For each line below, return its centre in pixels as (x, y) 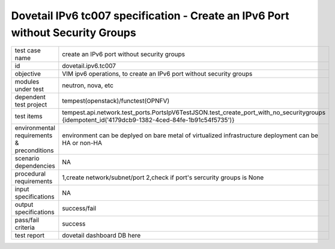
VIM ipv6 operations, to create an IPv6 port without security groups (157, 74)
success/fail (79, 209)
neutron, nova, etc (88, 85)
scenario (27, 158)
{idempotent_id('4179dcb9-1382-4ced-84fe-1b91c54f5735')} (148, 120)
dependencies (35, 166)
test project (31, 105)
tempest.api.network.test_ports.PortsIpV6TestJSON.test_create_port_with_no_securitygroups (194, 112)
